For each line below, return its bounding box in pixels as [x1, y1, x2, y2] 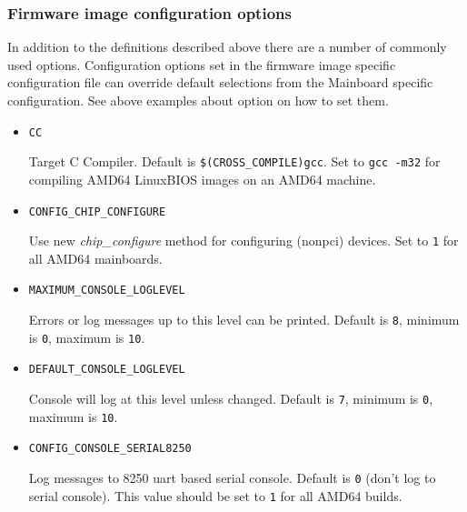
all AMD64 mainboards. [28, 248, 163, 267]
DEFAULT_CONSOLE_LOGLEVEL [28, 363, 185, 376]
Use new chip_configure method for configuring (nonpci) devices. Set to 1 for [28, 231, 459, 250]
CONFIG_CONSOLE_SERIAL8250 [28, 442, 192, 456]
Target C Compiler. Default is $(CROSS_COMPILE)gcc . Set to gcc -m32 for [28, 152, 441, 171]
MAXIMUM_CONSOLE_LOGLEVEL [28, 284, 185, 297]
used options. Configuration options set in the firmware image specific [7, 55, 396, 74]
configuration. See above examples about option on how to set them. [7, 91, 389, 109]
